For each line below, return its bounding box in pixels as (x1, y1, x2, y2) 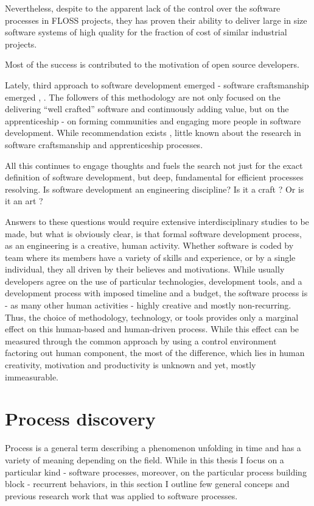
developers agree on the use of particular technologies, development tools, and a (5, 274, 302, 287)
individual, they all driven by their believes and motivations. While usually (5, 263, 285, 276)
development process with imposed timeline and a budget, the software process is (5, 287, 308, 299)
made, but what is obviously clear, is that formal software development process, (5, 227, 302, 240)
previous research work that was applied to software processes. (5, 489, 238, 502)
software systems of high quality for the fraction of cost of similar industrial (5, 26, 287, 38)
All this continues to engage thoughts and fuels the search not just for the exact (5, 159, 303, 171)
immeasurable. (5, 370, 59, 383)
